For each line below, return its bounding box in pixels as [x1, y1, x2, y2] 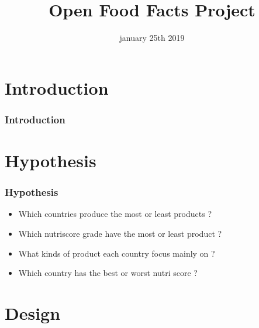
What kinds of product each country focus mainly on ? [18, 247, 215, 259]
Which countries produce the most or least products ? [18, 208, 212, 220]
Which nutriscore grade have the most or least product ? [18, 227, 222, 239]
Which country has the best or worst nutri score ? [18, 267, 198, 279]
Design [5, 301, 61, 324]
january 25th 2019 [119, 32, 185, 44]
